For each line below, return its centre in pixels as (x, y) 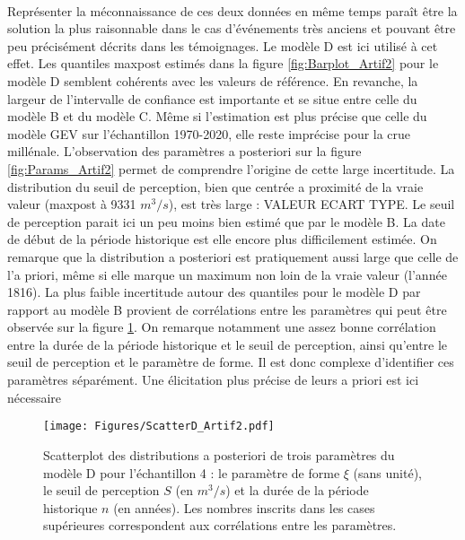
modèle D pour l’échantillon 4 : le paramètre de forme (192, 472)
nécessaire (35, 397)
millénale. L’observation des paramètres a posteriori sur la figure (184, 151)
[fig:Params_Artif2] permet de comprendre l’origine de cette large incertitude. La (231, 168)
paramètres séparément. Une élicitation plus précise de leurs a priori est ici (213, 380)
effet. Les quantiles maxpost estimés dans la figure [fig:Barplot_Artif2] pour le (223, 63)
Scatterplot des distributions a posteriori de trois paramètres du (219, 454)
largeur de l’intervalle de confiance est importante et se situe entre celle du (212, 98)
